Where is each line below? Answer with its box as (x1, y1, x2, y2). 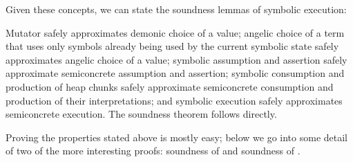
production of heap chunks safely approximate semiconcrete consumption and (6, 79, 334, 93)
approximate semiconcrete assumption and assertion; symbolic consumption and (6, 66, 345, 80)
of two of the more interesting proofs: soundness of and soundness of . (6, 143, 300, 158)
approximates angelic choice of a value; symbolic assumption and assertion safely (6, 52, 347, 66)
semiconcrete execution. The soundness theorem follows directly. (6, 107, 277, 121)
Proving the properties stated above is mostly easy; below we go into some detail (6, 129, 347, 144)
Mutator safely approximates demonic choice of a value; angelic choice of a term (6, 25, 345, 39)
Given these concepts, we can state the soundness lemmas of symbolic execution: (6, 2, 347, 16)
